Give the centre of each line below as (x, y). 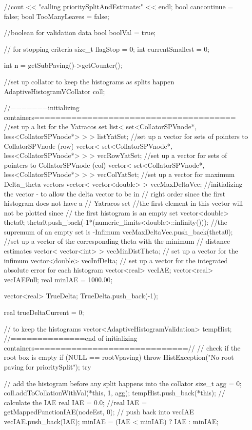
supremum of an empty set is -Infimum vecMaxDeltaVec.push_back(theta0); (118, 231)
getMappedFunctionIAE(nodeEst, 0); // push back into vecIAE (99, 412)
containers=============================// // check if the (122, 347)
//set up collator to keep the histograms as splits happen (89, 81)
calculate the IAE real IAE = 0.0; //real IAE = (76, 402)
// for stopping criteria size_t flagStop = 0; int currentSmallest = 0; (107, 49)
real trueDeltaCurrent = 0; (44, 312)
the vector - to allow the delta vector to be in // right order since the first (115, 193)
